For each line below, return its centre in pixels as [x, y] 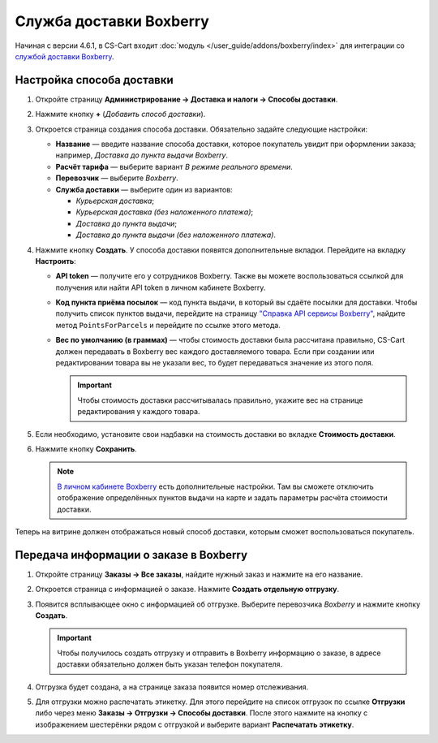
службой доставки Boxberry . [64, 56]
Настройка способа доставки [94, 80]
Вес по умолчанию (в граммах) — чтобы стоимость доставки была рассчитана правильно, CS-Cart [230, 340]
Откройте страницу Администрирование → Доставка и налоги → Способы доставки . [187, 99]
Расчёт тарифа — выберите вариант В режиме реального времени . [174, 166]
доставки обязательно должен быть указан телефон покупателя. [170, 664]
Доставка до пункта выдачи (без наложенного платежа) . [176, 235]
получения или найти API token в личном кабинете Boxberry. [161, 287]
